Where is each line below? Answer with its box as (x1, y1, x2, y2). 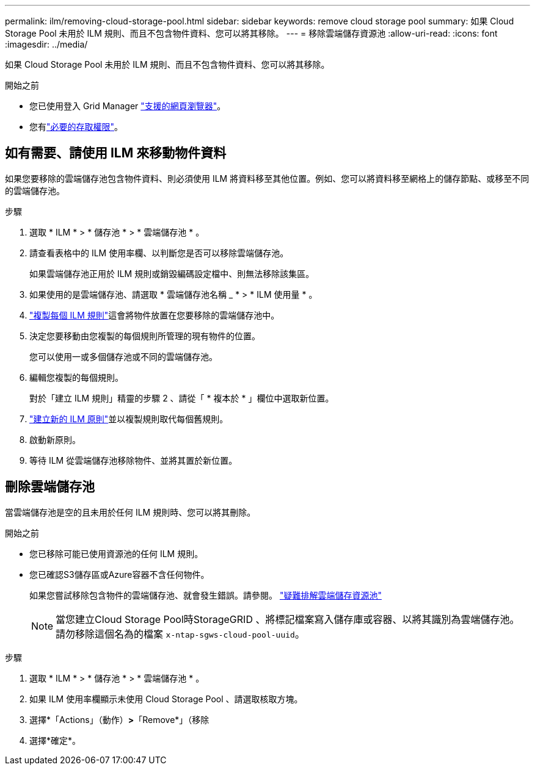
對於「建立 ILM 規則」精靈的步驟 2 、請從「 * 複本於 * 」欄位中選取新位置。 (29, 392, 334, 403)
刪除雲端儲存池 (5, 479, 95, 495)
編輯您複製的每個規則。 (29, 372, 123, 383)
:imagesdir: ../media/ (5, 39, 88, 49)
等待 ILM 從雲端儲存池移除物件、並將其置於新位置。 (29, 455, 238, 466)
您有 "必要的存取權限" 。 (29, 121, 123, 132)
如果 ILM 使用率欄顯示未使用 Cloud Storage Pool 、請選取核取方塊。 (29, 693, 303, 704)
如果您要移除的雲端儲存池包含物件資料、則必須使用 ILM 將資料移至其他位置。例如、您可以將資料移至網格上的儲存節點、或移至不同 (5, 173, 530, 184)
